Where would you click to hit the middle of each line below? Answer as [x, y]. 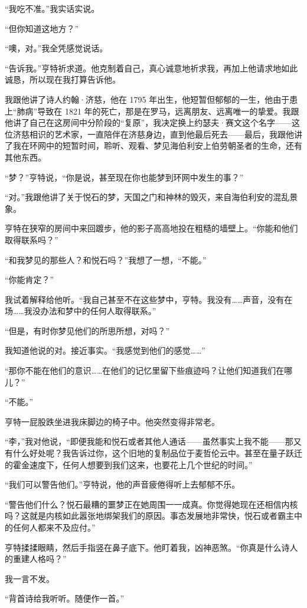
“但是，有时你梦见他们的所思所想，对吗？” [87, 330]
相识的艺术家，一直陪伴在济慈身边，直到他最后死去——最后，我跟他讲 [166, 134]
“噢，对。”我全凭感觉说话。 [56, 48]
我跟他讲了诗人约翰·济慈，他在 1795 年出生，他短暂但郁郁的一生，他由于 [147, 99]
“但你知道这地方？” [42, 28]
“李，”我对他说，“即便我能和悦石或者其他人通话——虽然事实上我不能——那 [149, 441]
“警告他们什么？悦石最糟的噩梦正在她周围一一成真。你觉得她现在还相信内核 [151, 504]
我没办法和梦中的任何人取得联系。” [90, 311]
